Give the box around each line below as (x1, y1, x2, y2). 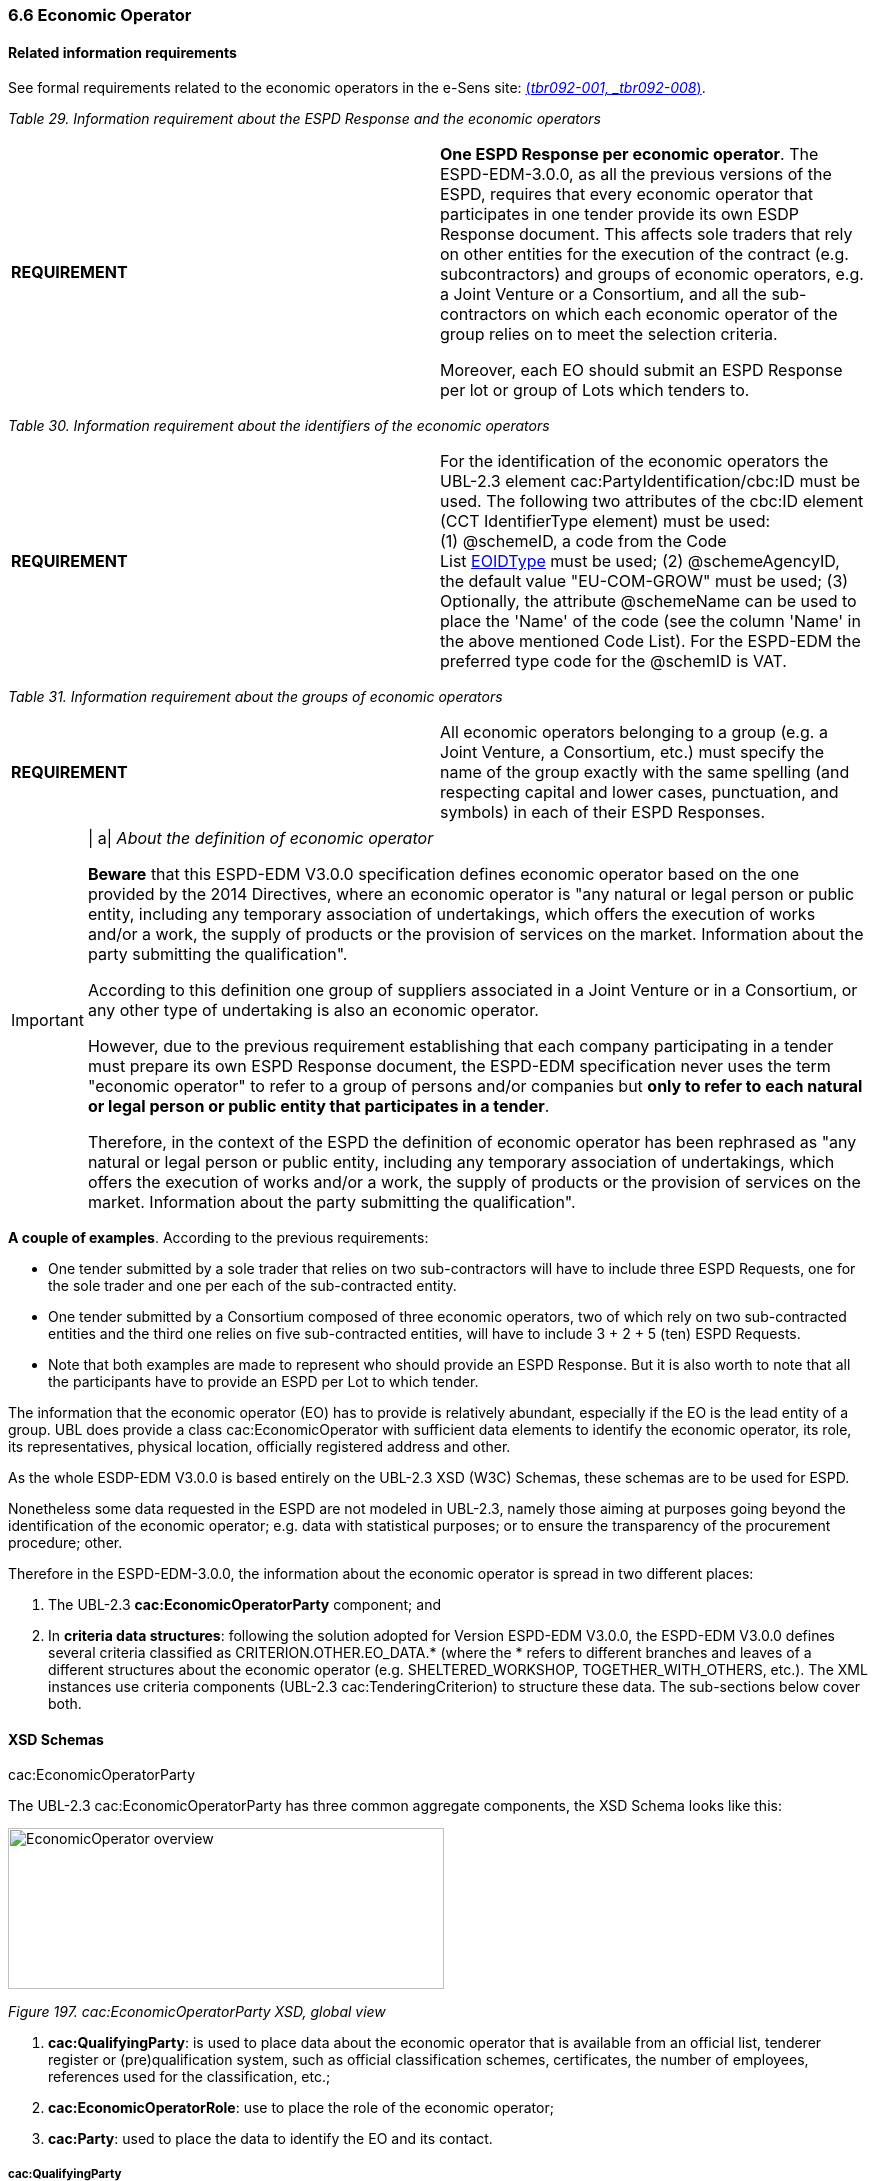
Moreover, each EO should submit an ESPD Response (440, 360, 843, 381)
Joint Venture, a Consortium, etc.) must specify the (440, 742, 825, 763)
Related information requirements (8, 43, 237, 61)
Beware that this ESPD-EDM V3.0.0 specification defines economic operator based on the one (87, 864, 800, 885)
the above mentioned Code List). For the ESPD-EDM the (440, 631, 861, 652)
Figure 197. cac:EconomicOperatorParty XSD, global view (8, 2003, 386, 2021)
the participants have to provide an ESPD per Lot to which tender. (48, 1373, 479, 1391)
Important (11, 1010, 84, 1031)
